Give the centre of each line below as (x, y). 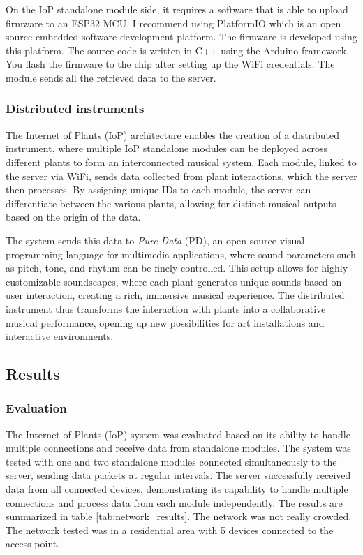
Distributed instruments (75, 109)
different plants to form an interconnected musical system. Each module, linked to (181, 162)
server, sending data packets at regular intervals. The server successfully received (178, 475)
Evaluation (36, 408)
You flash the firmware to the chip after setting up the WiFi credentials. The (170, 64)
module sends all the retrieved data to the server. (111, 77)
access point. (33, 543)
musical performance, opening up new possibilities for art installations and (165, 322)
